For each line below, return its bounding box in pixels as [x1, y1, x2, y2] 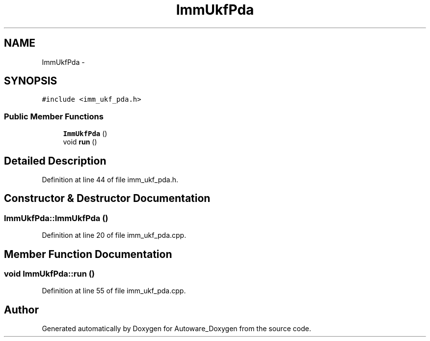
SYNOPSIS [4, 75, 57, 87]
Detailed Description [4, 154, 107, 167]
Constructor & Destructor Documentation [4, 192, 211, 205]
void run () [63, 138, 97, 146]
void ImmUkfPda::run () [4, 269, 95, 279]
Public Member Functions [4, 111, 104, 121]
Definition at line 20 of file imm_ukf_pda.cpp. [42, 231, 187, 240]
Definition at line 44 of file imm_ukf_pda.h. [42, 175, 179, 184]
